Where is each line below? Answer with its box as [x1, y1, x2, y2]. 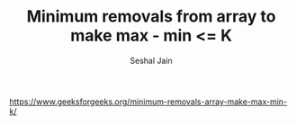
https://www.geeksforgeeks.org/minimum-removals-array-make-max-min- [9, 96, 288, 107]
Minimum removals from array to [26, 6, 276, 27]
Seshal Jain [130, 55, 173, 66]
